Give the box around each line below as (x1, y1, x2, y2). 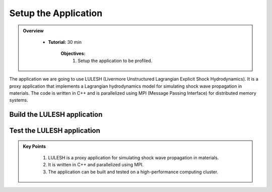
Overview (23, 28, 44, 34)
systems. (9, 97, 28, 103)
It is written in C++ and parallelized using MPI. (48, 162, 144, 168)
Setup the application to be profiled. (78, 57, 153, 63)
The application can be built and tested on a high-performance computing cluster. (48, 169, 219, 175)
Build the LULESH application (9, 110, 103, 119)
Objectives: (60, 50, 86, 56)
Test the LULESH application (9, 126, 101, 135)
